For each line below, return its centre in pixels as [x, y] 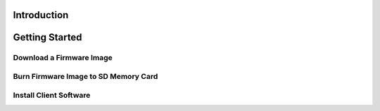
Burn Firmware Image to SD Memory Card [85, 76]
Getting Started [47, 37]
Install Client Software [52, 95]
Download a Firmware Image [63, 58]
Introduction [41, 15]
